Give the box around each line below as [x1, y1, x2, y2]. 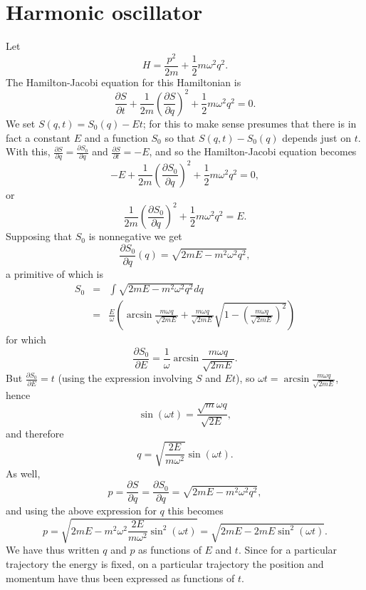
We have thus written [6, 542, 100, 557]
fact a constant [6, 130, 71, 145]
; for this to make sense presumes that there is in [142, 115, 357, 130]
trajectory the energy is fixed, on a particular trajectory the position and [6, 557, 324, 571]
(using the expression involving [58, 371, 193, 385]
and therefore [6, 426, 64, 441]
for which [6, 332, 46, 347]
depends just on [282, 130, 351, 145]
